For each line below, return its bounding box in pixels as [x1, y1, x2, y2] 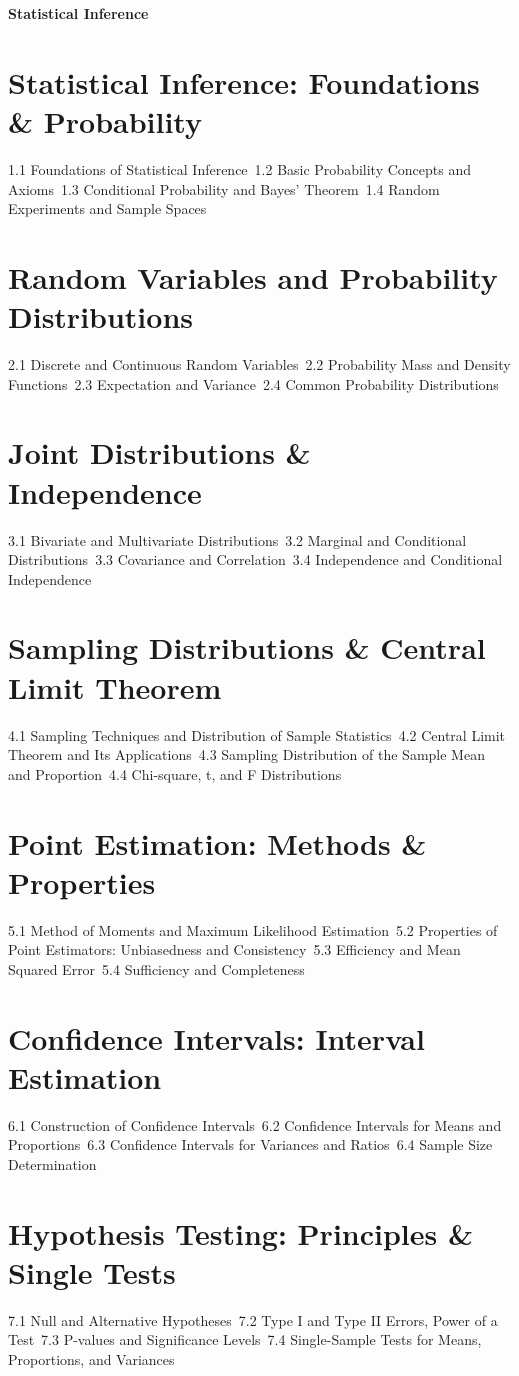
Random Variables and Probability [8, 256, 498, 297]
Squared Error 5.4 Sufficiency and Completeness [8, 958, 305, 979]
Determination [8, 1153, 97, 1174]
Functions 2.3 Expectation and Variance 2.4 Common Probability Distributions [8, 373, 499, 394]
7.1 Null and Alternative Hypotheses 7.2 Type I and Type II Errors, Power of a [8, 1309, 498, 1330]
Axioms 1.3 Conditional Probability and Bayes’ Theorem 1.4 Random [8, 178, 440, 199]
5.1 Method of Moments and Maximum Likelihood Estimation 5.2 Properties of [8, 919, 498, 940]
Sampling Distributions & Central [8, 627, 486, 668]
